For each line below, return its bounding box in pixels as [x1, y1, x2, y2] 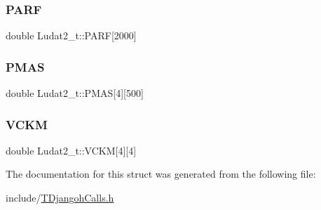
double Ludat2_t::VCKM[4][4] [6, 143, 137, 157]
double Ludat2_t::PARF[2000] [6, 28, 137, 43]
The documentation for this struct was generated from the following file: [6, 166, 316, 181]
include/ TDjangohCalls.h [6, 190, 114, 205]
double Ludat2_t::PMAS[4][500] [6, 86, 144, 100]
